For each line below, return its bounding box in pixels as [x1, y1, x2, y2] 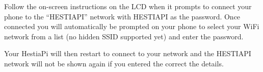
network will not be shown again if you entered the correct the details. [4, 58, 224, 68]
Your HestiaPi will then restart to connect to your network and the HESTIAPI [4, 48, 251, 59]
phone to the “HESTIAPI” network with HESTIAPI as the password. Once [4, 11, 241, 21]
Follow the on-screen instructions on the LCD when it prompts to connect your [4, 1, 252, 11]
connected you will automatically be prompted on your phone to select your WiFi [4, 21, 259, 32]
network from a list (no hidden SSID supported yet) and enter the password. [4, 31, 244, 41]
